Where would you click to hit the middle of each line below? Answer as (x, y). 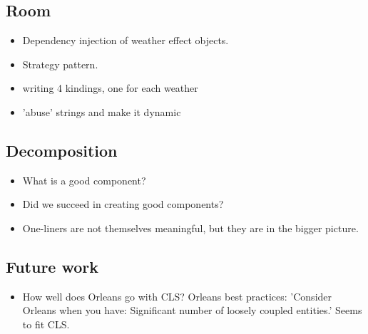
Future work (52, 266)
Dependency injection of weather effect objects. (126, 40)
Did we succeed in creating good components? (123, 204)
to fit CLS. (46, 324)
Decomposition (62, 150)
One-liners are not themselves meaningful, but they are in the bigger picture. (190, 228)
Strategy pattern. (60, 64)
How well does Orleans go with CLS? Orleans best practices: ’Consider (177, 296)
